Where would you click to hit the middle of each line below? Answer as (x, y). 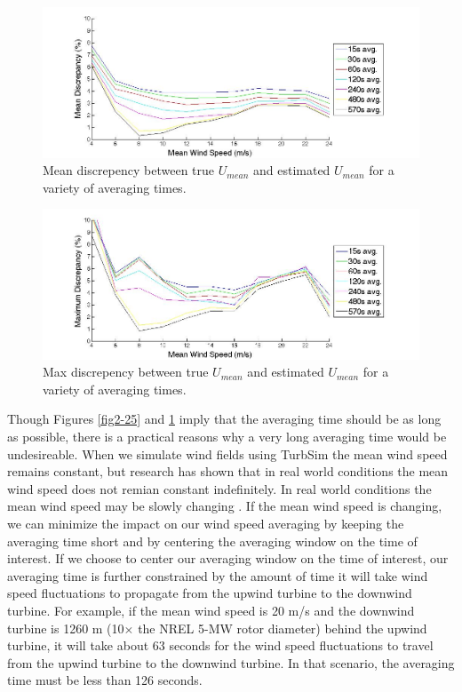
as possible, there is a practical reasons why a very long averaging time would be (227, 436)
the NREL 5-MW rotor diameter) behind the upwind (283, 628)
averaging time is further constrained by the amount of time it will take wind (218, 575)
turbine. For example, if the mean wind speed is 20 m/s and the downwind (211, 610)
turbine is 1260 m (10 (66, 628)
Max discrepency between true (126, 372)
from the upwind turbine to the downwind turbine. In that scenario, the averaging (231, 662)
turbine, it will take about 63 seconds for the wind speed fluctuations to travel (220, 645)
